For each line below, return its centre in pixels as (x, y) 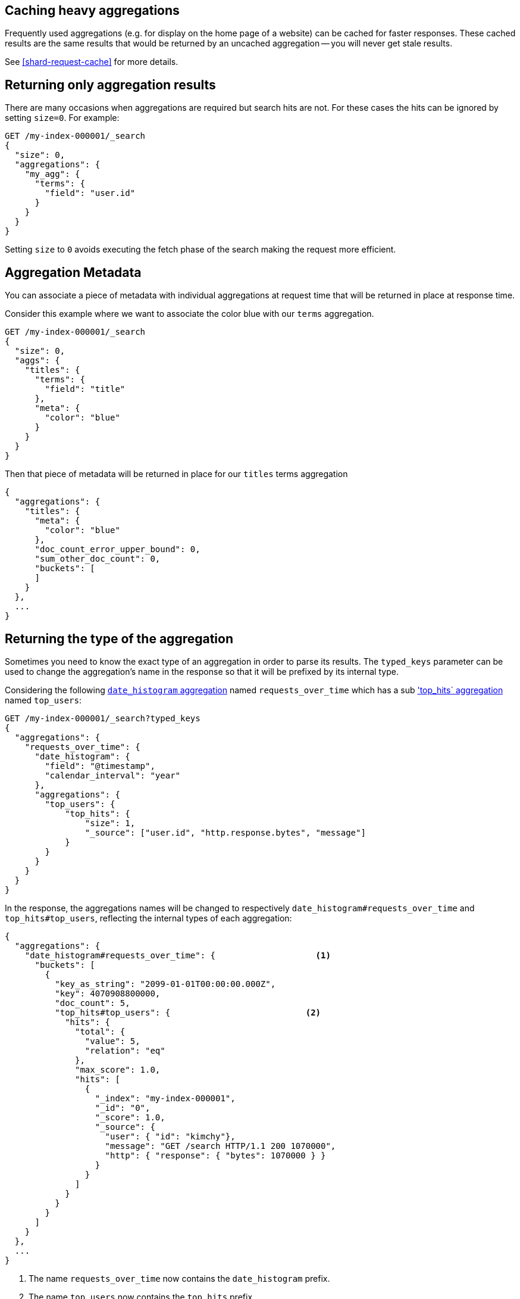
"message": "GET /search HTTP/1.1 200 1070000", (220, 1146)
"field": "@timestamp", (100, 766)
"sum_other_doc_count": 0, (98, 559)
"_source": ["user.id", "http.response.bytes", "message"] (225, 832)
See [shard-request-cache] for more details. (92, 62)
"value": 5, (112, 1041)
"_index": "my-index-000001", (165, 1098)
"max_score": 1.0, (118, 1069)
